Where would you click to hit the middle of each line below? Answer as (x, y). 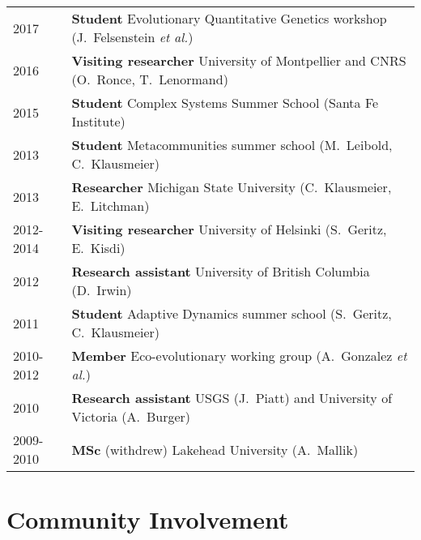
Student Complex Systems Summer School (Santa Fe (225, 103)
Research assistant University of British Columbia (221, 271)
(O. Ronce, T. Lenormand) (150, 79)
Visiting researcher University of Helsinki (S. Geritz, (229, 229)
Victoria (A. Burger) (131, 416)
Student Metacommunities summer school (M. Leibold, (232, 145)
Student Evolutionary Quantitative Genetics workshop (229, 18)
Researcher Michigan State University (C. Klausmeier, (232, 187)
